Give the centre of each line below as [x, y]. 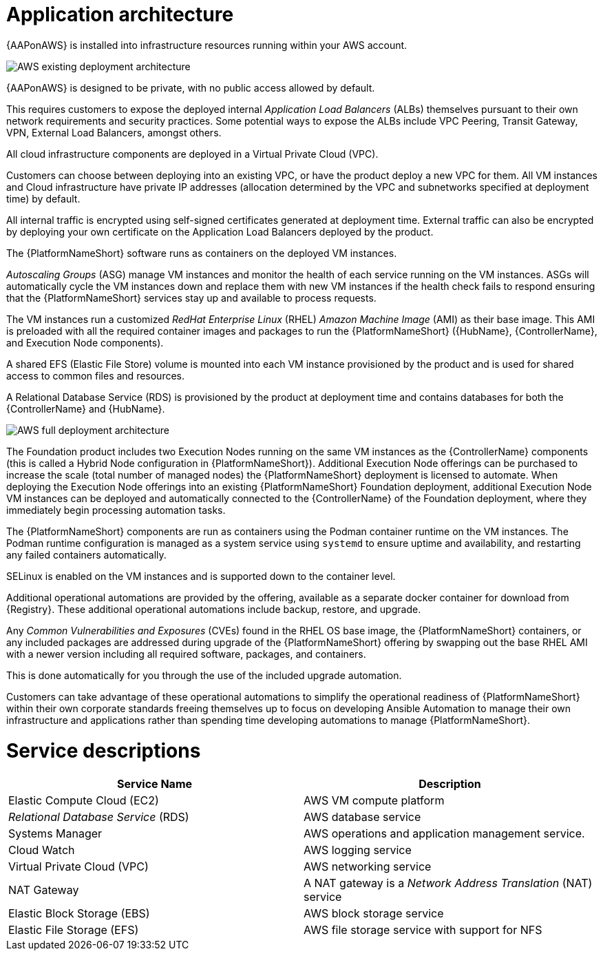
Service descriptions [104, 750]
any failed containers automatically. [86, 554]
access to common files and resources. [96, 375]
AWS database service [362, 817]
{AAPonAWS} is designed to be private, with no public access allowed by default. [191, 87]
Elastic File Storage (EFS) [74, 930]
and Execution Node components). [85, 342]
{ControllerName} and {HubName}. [86, 408]
